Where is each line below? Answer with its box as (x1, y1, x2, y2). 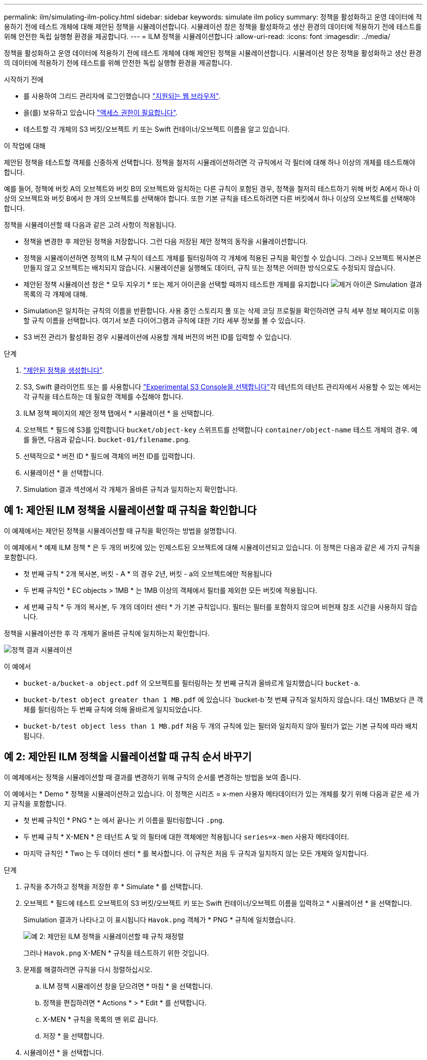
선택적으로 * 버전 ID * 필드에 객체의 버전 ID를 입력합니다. (23, 452, 195, 460)
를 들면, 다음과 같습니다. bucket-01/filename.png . (23, 435, 191, 444)
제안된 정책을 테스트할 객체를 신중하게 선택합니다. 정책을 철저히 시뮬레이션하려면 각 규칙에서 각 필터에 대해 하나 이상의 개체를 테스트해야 (4, 158, 415, 166)
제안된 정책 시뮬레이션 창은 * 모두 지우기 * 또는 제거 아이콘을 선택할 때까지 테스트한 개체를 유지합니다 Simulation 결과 (23, 280, 422, 288)
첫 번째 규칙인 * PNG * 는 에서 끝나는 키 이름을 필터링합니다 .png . (23, 815, 225, 824)
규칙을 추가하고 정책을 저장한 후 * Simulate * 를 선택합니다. (23, 882, 203, 891)
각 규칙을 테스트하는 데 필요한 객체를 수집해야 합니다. (23, 392, 183, 401)
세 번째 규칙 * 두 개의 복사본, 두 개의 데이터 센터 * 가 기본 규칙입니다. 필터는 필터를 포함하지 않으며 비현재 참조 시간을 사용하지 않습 (23, 602, 418, 611)
